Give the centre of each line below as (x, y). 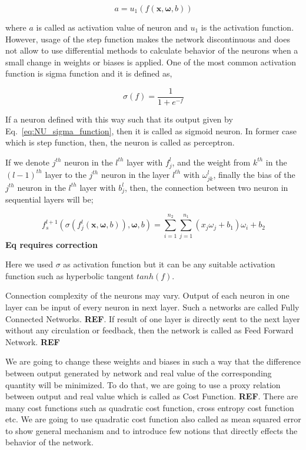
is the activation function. (247, 27)
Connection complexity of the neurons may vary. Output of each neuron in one (147, 295)
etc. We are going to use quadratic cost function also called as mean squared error (153, 419)
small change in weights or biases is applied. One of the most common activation (151, 62)
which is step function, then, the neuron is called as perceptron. (120, 142)
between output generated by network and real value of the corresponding (139, 373)
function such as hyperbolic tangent (70, 275)
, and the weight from (211, 162)
